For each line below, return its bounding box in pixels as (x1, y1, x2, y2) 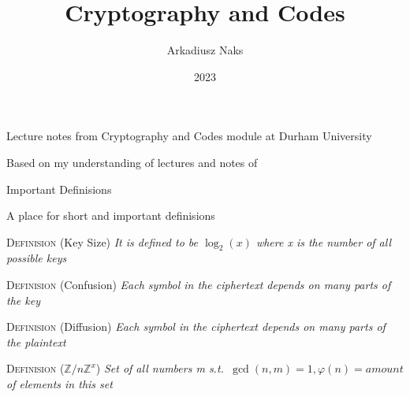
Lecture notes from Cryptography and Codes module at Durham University (6, 128, 372, 144)
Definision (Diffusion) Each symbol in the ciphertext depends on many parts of (6, 318, 386, 335)
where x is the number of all (255, 233, 392, 250)
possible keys (6, 250, 67, 266)
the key (6, 291, 40, 308)
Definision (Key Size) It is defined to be (6, 233, 199, 250)
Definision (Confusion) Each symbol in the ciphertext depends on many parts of (6, 276, 391, 293)
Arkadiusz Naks (166, 42, 244, 58)
